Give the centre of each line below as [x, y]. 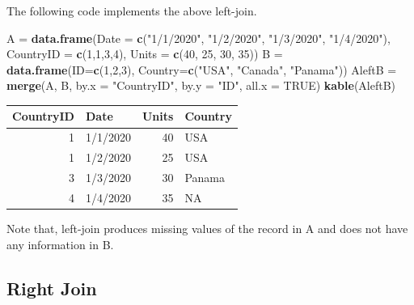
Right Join [52, 288]
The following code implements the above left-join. [132, 11]
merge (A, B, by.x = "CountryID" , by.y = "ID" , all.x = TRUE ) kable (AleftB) [201, 85]
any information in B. [60, 244]
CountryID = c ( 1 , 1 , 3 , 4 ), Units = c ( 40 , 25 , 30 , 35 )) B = [145, 54]
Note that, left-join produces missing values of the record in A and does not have [207, 228]
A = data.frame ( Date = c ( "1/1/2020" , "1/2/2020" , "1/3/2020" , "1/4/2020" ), [199, 38]
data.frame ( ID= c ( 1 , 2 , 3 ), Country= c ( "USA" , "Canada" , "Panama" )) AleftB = [202, 69]
